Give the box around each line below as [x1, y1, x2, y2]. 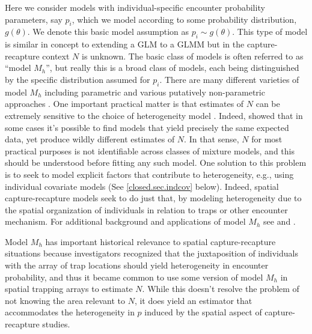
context [42, 49, 70, 62]
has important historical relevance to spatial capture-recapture [45, 235, 276, 247]
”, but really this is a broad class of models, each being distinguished [46, 61, 299, 74]
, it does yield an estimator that [134, 294, 252, 306]
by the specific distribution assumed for [5, 73, 150, 85]
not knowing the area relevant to [5, 294, 125, 306]
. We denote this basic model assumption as [27, 25, 189, 38]
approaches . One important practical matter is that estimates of [5, 97, 244, 110]
